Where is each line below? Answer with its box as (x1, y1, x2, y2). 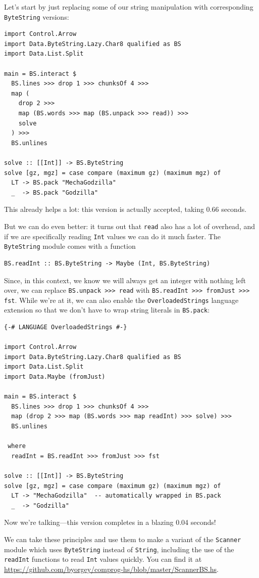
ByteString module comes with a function (4, 241, 136, 251)
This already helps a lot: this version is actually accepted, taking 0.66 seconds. (4, 204, 247, 214)
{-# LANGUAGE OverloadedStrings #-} (4, 324, 127, 331)
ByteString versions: (4, 11, 69, 22)
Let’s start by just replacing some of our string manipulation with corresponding (4, 2, 253, 12)
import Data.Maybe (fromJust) (4, 373, 106, 381)
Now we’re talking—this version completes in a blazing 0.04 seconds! (4, 517, 216, 527)
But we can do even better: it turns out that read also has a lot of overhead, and (4, 220, 255, 231)
